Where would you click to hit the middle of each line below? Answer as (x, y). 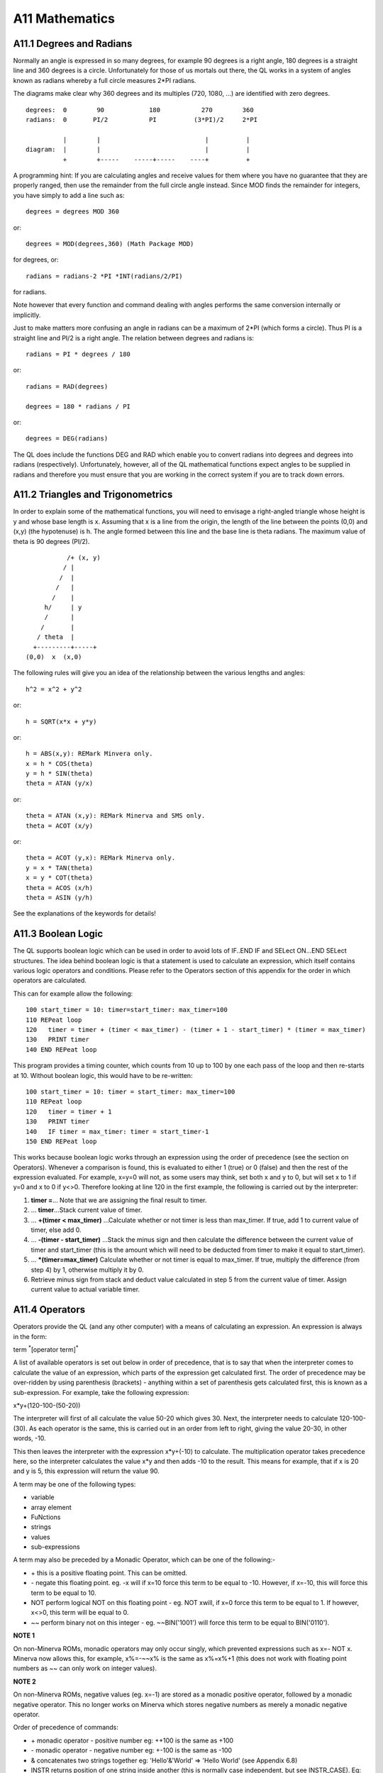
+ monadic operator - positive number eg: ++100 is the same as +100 (132, 1740)
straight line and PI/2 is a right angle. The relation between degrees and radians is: (134, 338)
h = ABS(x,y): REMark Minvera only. (89, 754)
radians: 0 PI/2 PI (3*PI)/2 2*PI (142, 120)
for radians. (30, 292)
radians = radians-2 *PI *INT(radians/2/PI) (105, 276)
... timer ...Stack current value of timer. (87, 1210)
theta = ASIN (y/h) (60, 897)
